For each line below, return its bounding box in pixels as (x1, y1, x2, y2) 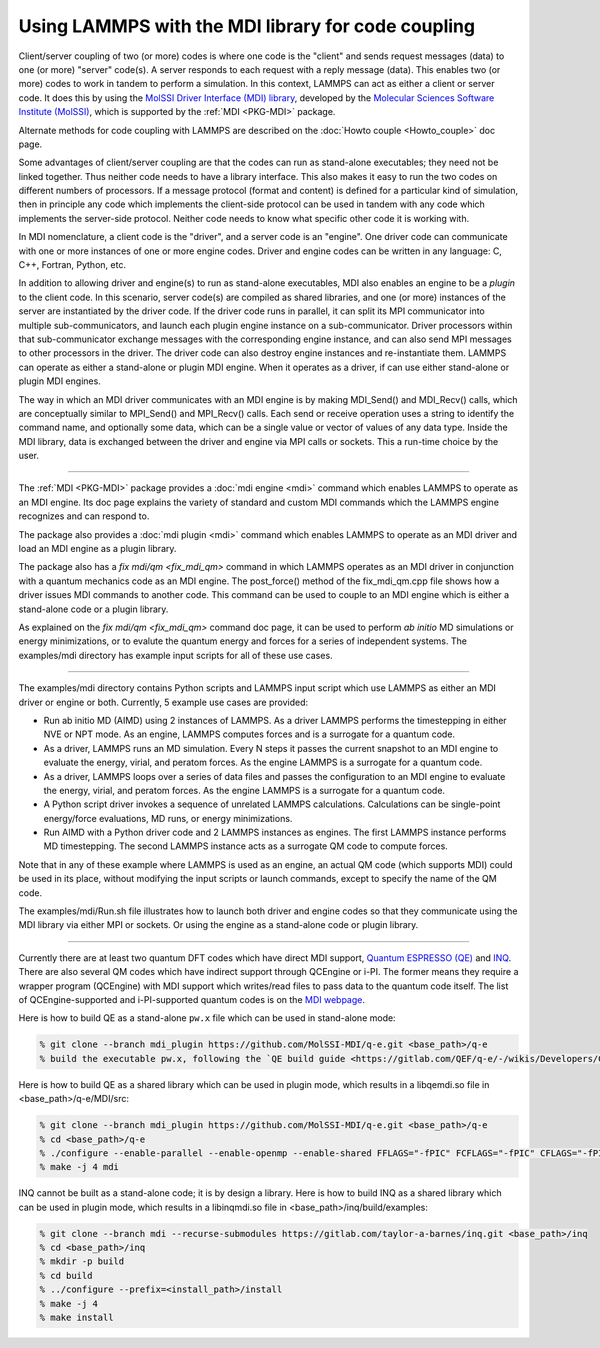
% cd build (39, 1270, 93, 1281)
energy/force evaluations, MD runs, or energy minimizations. (43, 812, 293, 824)
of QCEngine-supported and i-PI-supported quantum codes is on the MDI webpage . (18, 993, 365, 1005)
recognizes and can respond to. (18, 510, 150, 522)
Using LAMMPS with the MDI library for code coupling (18, 15, 475, 37)
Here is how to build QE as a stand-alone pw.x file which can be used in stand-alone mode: (18, 1012, 396, 1024)
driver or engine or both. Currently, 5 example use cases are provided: (18, 696, 309, 708)
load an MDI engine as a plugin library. (18, 543, 177, 555)
